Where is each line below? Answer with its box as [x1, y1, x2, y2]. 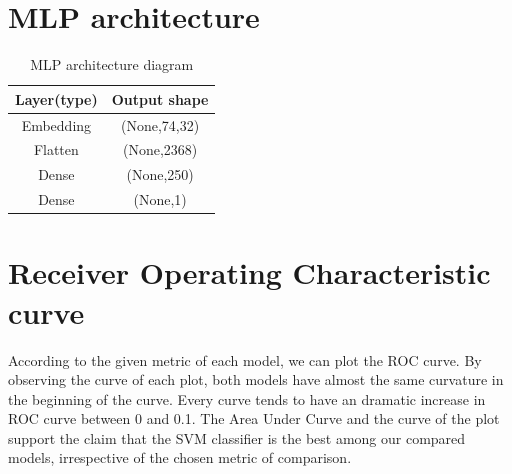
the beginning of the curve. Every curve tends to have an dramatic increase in [8, 388, 486, 409]
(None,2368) [122, 139, 198, 160]
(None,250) [126, 164, 194, 185]
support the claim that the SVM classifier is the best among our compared [8, 427, 466, 448]
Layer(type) [15, 88, 98, 109]
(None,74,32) [121, 114, 200, 135]
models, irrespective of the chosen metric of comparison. [8, 447, 352, 468]
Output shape [111, 88, 209, 109]
